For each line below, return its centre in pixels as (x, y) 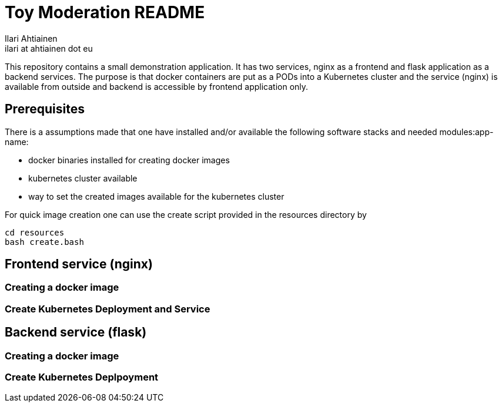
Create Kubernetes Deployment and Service (108, 309)
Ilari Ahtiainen (31, 38)
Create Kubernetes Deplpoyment (82, 377)
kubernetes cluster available (83, 178)
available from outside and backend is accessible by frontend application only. (157, 86)
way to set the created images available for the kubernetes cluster (156, 196)
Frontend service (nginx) (79, 264)
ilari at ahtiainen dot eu (49, 48)
